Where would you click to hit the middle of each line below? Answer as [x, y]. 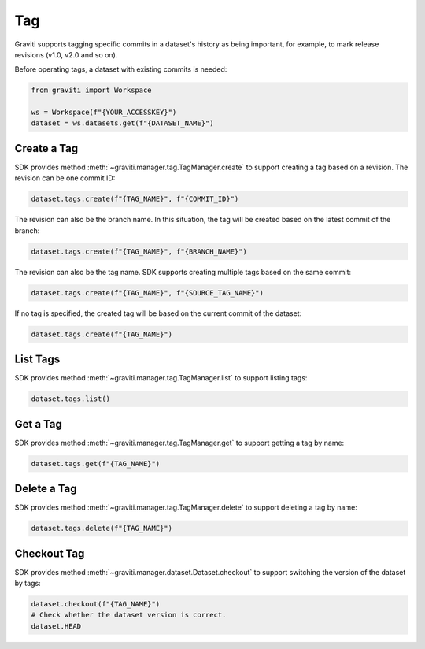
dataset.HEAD [56, 626]
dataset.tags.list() [70, 399]
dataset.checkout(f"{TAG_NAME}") [96, 604]
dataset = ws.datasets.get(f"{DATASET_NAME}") [122, 123]
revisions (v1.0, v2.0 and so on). [66, 54]
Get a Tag [39, 424]
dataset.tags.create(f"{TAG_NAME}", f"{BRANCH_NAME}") [139, 251]
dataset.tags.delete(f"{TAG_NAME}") [102, 528]
